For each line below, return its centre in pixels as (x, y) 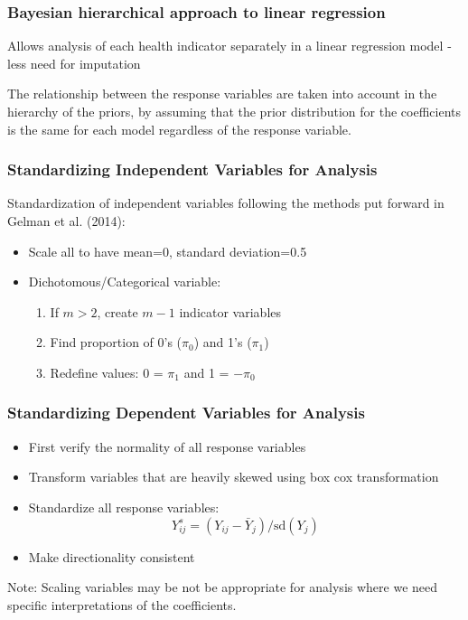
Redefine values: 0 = (107, 372)
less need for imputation (74, 63)
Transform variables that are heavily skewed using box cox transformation (234, 477)
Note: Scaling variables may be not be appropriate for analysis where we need (223, 587)
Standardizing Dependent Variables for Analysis (186, 413)
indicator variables (230, 311)
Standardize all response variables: (124, 507)
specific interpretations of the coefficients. (122, 604)
